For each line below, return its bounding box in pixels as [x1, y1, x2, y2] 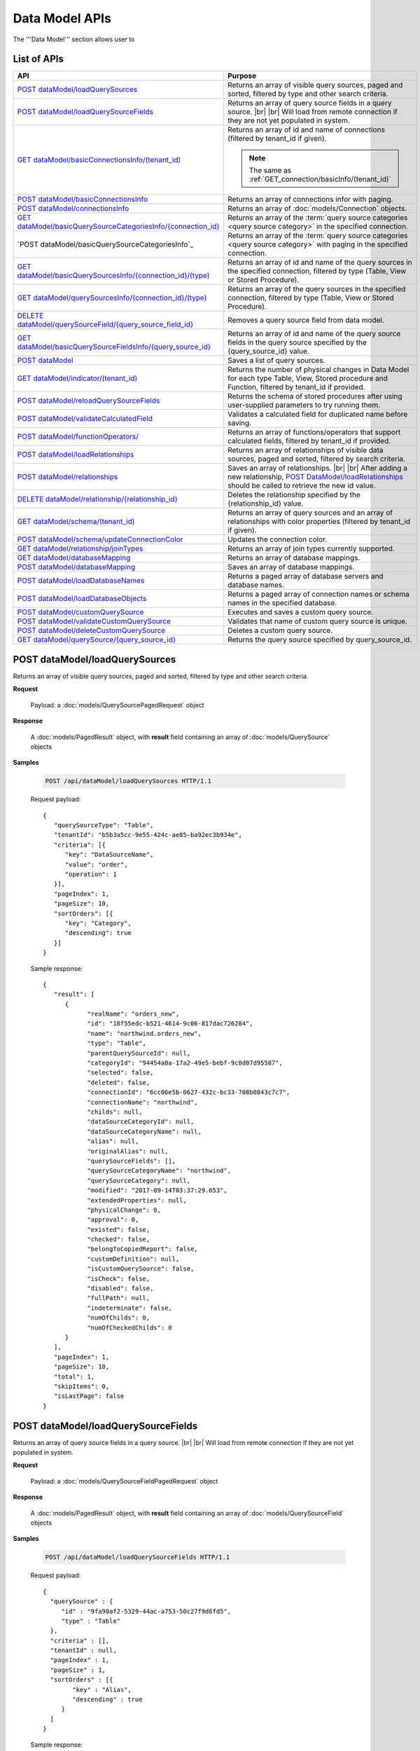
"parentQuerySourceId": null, [87, 1049, 191, 1057]
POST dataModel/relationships [17, 472, 118, 482]
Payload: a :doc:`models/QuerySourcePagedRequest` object [30, 700, 204, 709]
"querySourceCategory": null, [87, 1177, 191, 1184]
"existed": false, [87, 1226, 150, 1233]
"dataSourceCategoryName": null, [87, 1128, 202, 1135]
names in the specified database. [227, 598, 337, 608]
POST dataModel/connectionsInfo [17, 204, 129, 214]
